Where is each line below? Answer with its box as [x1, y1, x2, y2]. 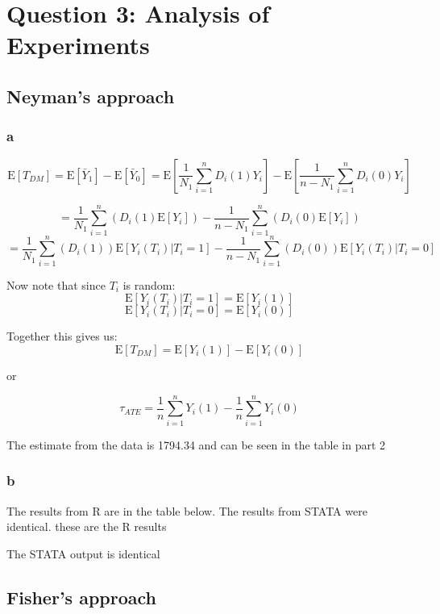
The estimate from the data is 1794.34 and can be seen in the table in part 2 [6, 436, 386, 453]
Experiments [6, 28, 150, 61]
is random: [122, 276, 176, 293]
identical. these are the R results [6, 518, 167, 535]
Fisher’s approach [6, 584, 156, 609]
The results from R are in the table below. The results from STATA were [6, 502, 367, 519]
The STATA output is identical [6, 545, 160, 562]
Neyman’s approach [6, 83, 175, 108]
